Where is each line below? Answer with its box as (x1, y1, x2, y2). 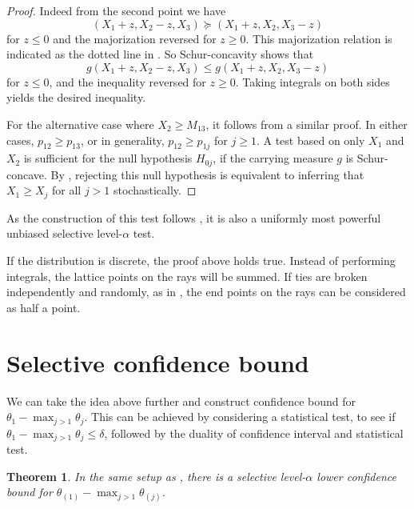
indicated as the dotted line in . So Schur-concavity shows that (6, 46, 314, 62)
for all (52, 182, 82, 198)
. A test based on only (256, 131, 365, 148)
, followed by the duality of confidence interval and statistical (104, 424, 404, 441)
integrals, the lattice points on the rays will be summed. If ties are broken (6, 267, 368, 284)
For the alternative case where (6, 115, 154, 132)
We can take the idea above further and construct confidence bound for (6, 392, 356, 409)
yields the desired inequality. (6, 89, 146, 106)
